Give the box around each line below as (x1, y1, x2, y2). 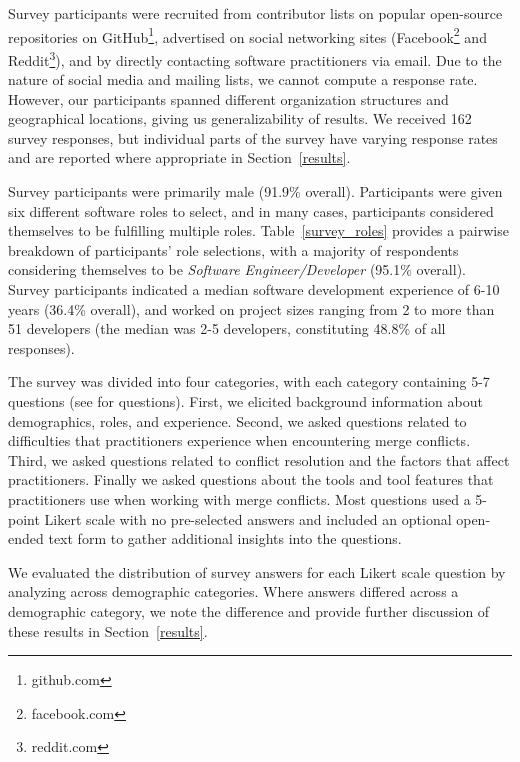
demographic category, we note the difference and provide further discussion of (8, 600, 490, 621)
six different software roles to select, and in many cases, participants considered (8, 200, 494, 221)
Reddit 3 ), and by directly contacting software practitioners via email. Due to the (8, 46, 502, 70)
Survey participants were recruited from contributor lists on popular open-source (8, 3, 503, 23)
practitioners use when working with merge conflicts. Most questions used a (8, 488, 471, 509)
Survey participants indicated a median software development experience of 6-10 (8, 279, 500, 300)
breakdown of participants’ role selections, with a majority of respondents (8, 239, 459, 260)
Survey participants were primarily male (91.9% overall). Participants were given (8, 181, 503, 202)
